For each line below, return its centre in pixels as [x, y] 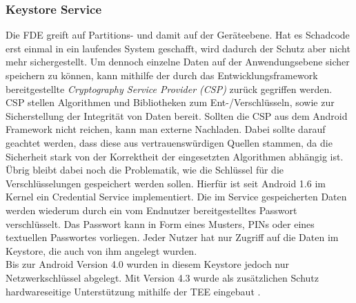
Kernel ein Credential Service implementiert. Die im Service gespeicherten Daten [176, 197]
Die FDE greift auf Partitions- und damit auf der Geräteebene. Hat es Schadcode [178, 35]
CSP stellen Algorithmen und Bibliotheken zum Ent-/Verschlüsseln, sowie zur [170, 102]
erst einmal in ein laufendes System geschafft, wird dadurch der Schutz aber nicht [178, 48]
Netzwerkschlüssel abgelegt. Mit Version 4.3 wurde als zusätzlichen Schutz [162, 277]
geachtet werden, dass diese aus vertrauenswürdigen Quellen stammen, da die [169, 142]
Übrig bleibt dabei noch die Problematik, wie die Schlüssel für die [145, 170]
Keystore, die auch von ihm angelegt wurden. [101, 250]
